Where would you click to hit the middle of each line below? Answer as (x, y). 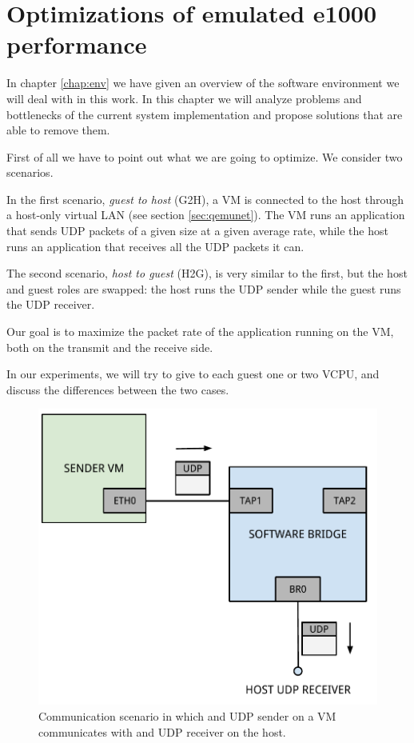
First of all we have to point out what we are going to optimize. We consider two (205, 156)
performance (77, 44)
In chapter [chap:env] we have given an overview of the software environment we (203, 83)
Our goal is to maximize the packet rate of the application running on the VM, (200, 332)
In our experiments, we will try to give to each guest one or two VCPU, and (193, 374)
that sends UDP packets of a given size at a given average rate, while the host (197, 231)
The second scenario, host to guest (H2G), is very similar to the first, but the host (207, 273)
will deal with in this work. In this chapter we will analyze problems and (184, 98)
